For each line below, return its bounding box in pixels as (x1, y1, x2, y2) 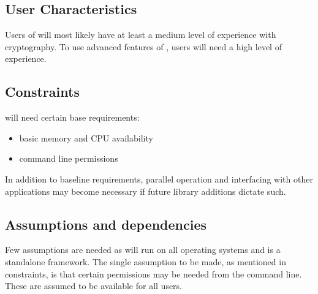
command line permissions (19, 152, 118, 165)
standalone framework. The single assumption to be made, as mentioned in (5, 255, 286, 268)
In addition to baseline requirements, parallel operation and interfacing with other (5, 172, 313, 185)
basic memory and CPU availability (19, 131, 153, 144)
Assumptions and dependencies (5, 214, 207, 233)
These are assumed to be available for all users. (5, 279, 183, 292)
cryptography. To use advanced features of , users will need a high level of (5, 40, 282, 53)
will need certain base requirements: (5, 111, 140, 124)
